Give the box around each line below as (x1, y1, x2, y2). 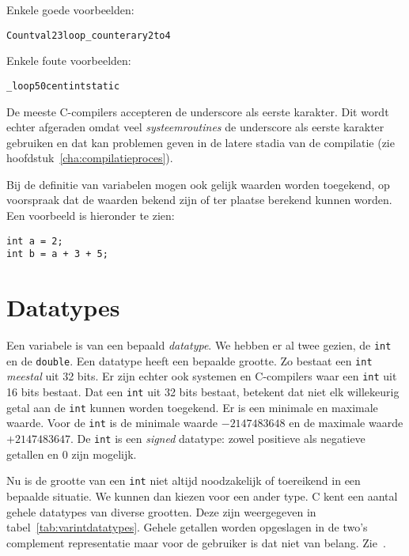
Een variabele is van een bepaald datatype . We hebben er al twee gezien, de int (6, 337, 392, 354)
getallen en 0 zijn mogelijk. (6, 445, 137, 462)
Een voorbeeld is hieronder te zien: (6, 207, 175, 224)
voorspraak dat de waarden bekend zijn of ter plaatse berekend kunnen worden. (6, 191, 392, 208)
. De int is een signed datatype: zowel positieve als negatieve (70, 430, 365, 447)
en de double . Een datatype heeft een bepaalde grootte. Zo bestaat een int (6, 352, 373, 369)
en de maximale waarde (289, 414, 403, 431)
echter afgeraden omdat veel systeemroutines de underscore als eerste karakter (6, 119, 384, 135)
